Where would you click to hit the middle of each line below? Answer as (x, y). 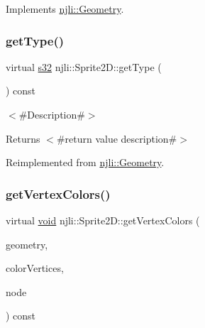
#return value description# (117, 138)
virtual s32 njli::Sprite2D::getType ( (84, 66)
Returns (23, 138)
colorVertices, (35, 268)
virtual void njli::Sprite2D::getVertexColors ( (103, 220)
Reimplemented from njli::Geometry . (85, 162)
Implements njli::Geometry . (65, 9)
